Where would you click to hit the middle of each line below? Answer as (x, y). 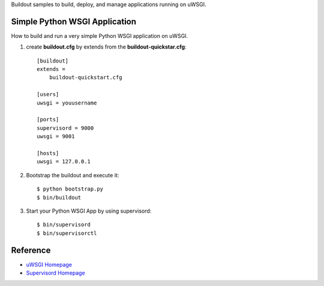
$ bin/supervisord (64, 225)
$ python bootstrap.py (70, 189)
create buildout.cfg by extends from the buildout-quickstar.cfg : (106, 47)
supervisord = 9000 (65, 128)
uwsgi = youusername (67, 103)
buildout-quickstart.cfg (85, 78)
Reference (31, 250)
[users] (48, 94)
